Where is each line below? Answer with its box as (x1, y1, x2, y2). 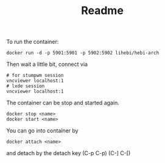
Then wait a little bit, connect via (6, 60, 88, 68)
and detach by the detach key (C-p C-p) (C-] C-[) (6, 150, 131, 157)
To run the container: (6, 38, 59, 46)
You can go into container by (6, 127, 79, 134)
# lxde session (6, 83, 45, 89)
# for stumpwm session (6, 73, 64, 79)
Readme (81, 4, 124, 18)
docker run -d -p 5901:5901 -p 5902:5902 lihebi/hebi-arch (6, 50, 160, 56)
